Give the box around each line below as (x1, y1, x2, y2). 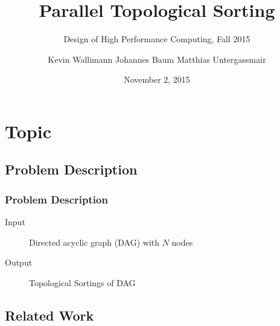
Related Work (5, 305, 94, 324)
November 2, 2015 (124, 73, 190, 86)
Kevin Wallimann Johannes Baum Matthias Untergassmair (48, 53, 266, 65)
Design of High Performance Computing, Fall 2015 (63, 33, 250, 45)
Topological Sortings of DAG (29, 276, 136, 289)
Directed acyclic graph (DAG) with (29, 235, 160, 248)
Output (5, 256, 33, 269)
